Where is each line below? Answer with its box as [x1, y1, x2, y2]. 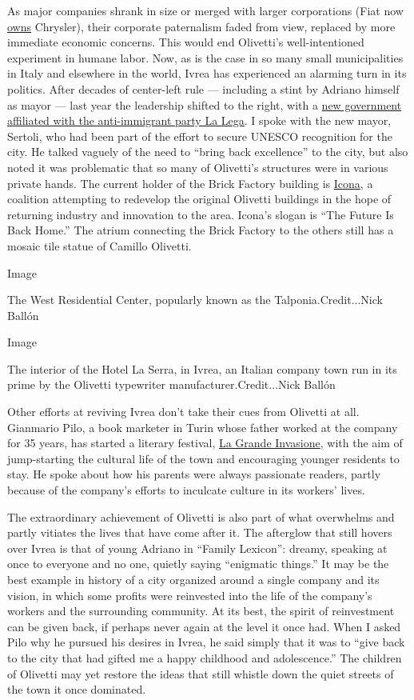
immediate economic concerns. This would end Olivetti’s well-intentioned [7, 34, 364, 50]
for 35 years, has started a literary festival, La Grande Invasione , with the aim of [7, 434, 403, 451]
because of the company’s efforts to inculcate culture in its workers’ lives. [7, 482, 365, 498]
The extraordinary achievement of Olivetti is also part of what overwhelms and [7, 508, 395, 525]
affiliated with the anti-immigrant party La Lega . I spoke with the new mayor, [7, 112, 392, 129]
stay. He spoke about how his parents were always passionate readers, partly [7, 466, 381, 482]
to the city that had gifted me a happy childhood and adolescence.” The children [7, 649, 402, 666]
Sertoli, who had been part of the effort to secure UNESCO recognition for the [7, 127, 392, 144]
